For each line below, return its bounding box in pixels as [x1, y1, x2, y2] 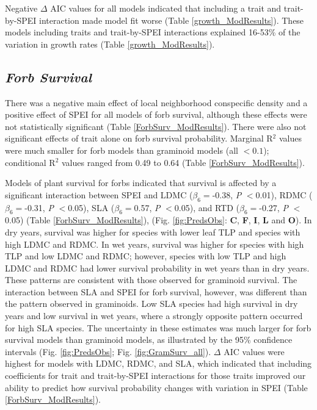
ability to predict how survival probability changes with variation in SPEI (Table [5, 381, 308, 394]
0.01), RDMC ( [255, 188, 313, 201]
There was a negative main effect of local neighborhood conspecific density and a [5, 96, 308, 109]
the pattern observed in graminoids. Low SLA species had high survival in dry [5, 297, 298, 310]
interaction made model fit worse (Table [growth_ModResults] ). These [39, 13, 304, 26]
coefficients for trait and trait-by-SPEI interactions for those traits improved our [5, 369, 306, 382]
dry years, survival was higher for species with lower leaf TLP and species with [5, 225, 301, 238]
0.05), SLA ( [68, 201, 115, 214]
